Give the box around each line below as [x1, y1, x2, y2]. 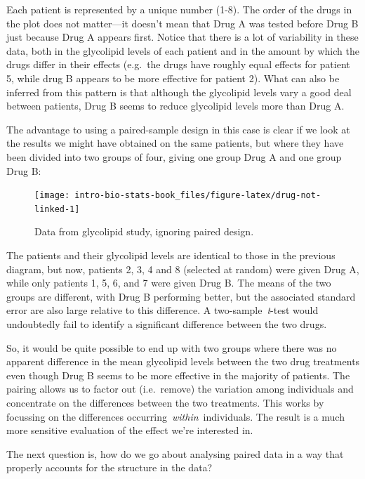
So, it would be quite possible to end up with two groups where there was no [6, 340, 337, 355]
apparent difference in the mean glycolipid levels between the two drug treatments [6, 354, 360, 369]
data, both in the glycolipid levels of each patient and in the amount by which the [6, 43, 359, 58]
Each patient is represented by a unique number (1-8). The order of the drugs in [6, 2, 352, 16]
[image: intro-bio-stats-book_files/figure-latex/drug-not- [34, 190, 321, 201]
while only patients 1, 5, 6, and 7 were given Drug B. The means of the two [6, 275, 331, 290]
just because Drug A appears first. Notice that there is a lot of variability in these [6, 29, 359, 44]
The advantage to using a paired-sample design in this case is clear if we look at [6, 122, 350, 136]
